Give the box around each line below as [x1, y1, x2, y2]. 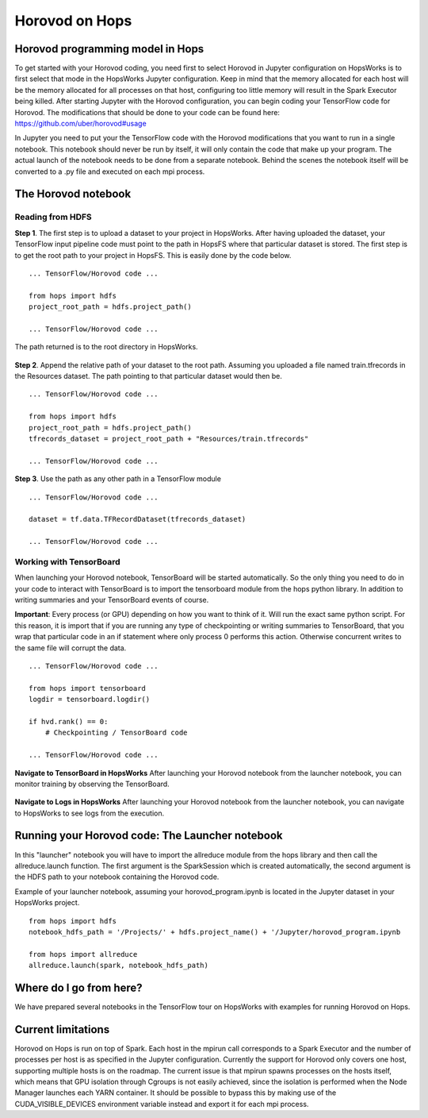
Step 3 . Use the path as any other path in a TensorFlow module [14, 474, 222, 484]
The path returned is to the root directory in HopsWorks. [14, 342, 198, 352]
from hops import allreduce [29, 950, 138, 958]
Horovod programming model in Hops [14, 42, 204, 56]
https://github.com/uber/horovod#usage [14, 119, 147, 129]
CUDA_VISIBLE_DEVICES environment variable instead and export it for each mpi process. [14, 1099, 309, 1108]
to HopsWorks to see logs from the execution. [14, 808, 165, 818]
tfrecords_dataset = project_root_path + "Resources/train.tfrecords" [29, 434, 309, 443]
